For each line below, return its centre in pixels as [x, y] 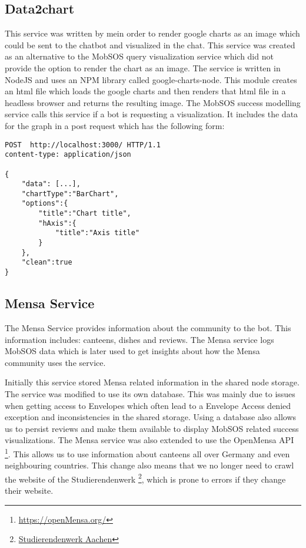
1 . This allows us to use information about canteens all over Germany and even [147, 453]
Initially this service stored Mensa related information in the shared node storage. [152, 382]
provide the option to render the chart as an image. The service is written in [143, 67]
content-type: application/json [68, 155]
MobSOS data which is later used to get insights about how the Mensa [132, 351]
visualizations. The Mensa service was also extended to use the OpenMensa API [149, 440]
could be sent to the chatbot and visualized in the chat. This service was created [150, 44]
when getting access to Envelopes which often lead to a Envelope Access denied [148, 405]
